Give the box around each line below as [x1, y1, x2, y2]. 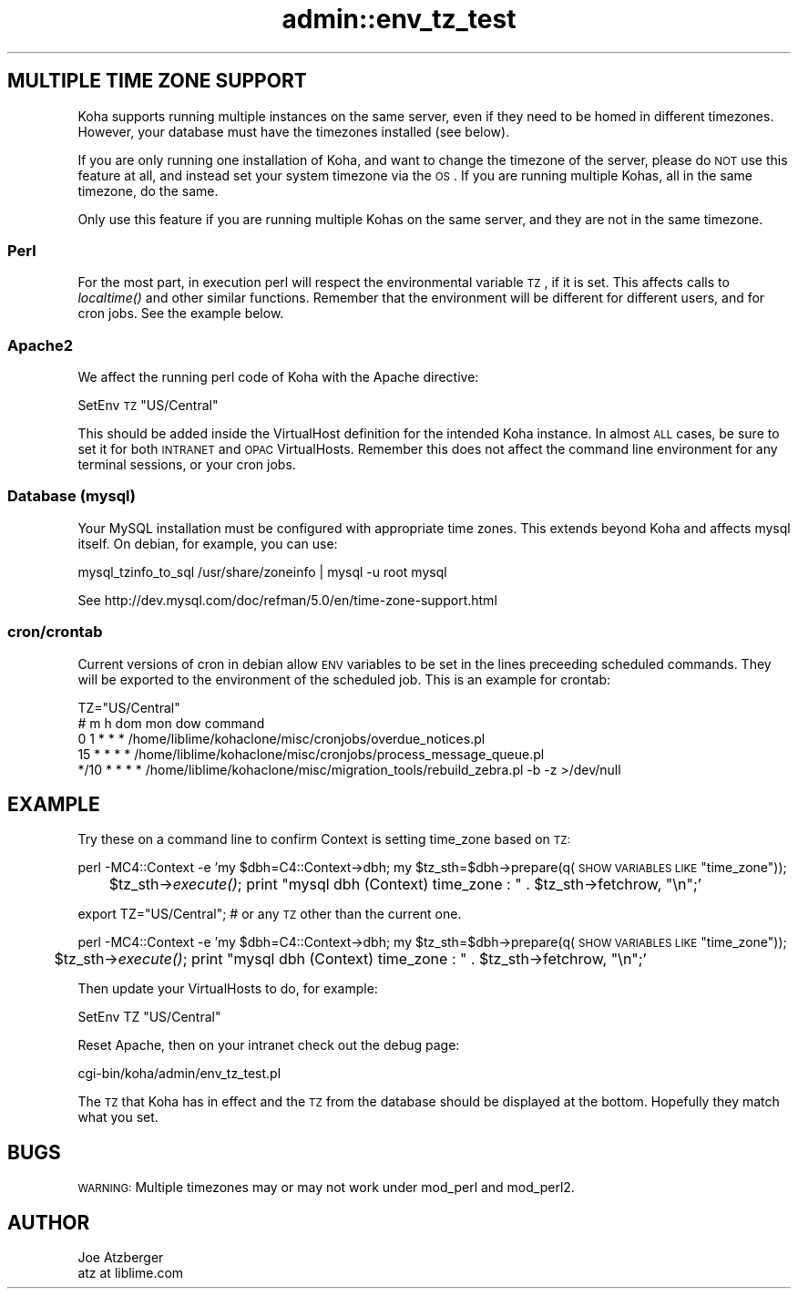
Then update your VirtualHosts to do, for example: [77, 981, 378, 997]
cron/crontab [7, 622, 103, 642]
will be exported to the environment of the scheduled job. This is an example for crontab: [77, 671, 611, 687]
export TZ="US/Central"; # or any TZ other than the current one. [77, 906, 462, 922]
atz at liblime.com [77, 1265, 184, 1281]
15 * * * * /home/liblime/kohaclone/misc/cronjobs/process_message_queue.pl [77, 746, 545, 762]
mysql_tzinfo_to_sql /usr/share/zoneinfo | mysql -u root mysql [77, 563, 447, 580]
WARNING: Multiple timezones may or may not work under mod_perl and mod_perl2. [77, 1179, 575, 1196]
